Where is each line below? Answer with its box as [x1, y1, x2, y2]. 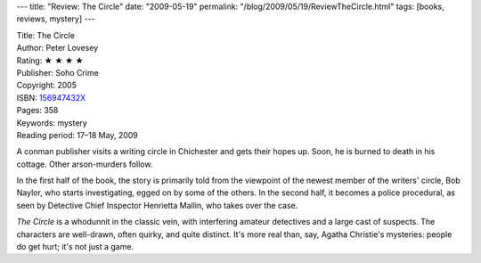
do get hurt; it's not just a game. [16, 242, 134, 252]
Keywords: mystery [16, 117, 88, 128]
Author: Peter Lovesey [16, 43, 99, 53]
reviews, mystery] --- [16, 13, 95, 24]
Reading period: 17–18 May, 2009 [16, 129, 138, 140]
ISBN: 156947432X [16, 92, 86, 103]
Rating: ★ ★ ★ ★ [16, 54, 84, 66]
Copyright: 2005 [16, 80, 77, 91]
